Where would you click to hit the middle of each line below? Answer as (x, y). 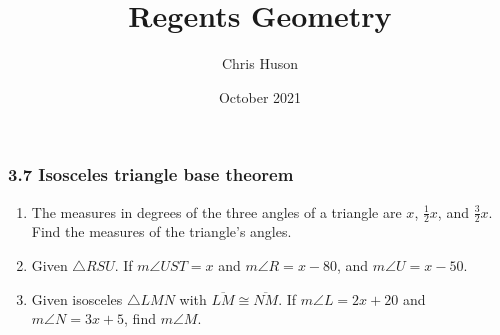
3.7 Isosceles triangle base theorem (151, 174)
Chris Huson (260, 63)
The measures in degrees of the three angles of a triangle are (216, 211)
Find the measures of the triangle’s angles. (161, 231)
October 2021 (260, 96)
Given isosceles (77, 298)
